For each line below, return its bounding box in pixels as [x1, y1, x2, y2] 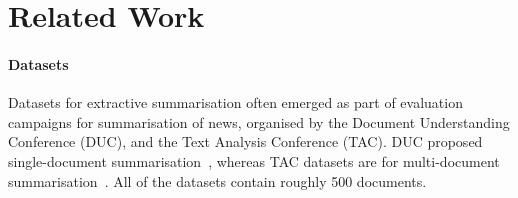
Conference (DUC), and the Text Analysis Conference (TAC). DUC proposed [8, 131, 483, 152]
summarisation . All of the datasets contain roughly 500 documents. [8, 170, 427, 191]
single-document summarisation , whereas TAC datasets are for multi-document [8, 150, 500, 171]
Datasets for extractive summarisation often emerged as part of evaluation [8, 92, 463, 113]
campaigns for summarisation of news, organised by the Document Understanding [8, 111, 510, 132]
